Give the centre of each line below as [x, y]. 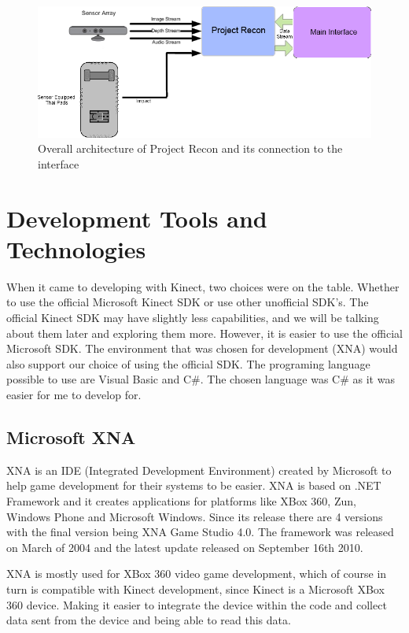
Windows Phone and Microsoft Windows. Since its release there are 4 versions [195, 516]
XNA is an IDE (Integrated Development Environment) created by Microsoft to [199, 470]
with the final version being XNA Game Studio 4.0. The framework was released [200, 532]
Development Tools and [137, 218]
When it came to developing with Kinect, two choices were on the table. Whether [203, 286]
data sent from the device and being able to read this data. [149, 620]
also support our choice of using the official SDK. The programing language [188, 363]
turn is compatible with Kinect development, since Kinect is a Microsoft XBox [195, 589]
